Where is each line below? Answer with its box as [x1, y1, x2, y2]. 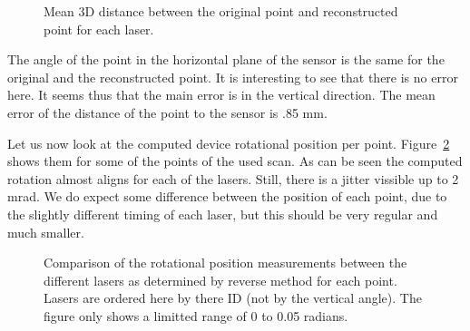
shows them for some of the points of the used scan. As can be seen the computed [7, 151, 463, 170]
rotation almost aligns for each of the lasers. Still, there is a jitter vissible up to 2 [7, 169, 459, 188]
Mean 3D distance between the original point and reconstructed [44, 2, 398, 20]
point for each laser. [44, 19, 154, 38]
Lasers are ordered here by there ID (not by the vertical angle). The [44, 288, 422, 307]
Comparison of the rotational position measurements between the [44, 253, 407, 272]
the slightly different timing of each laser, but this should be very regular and [7, 204, 438, 223]
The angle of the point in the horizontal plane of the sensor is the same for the [7, 50, 445, 69]
